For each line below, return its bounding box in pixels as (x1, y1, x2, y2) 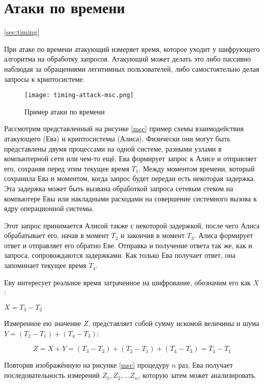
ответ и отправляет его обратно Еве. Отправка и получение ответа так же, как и (4, 240, 252, 250)
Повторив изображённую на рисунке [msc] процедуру (4, 360, 169, 370)
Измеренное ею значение (4, 318, 81, 329)
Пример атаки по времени (24, 106, 105, 116)
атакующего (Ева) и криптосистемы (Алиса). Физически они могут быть (4, 133, 230, 143)
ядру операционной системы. (4, 203, 94, 214)
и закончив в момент (121, 230, 185, 241)
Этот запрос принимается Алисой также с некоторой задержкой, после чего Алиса (4, 220, 260, 230)
